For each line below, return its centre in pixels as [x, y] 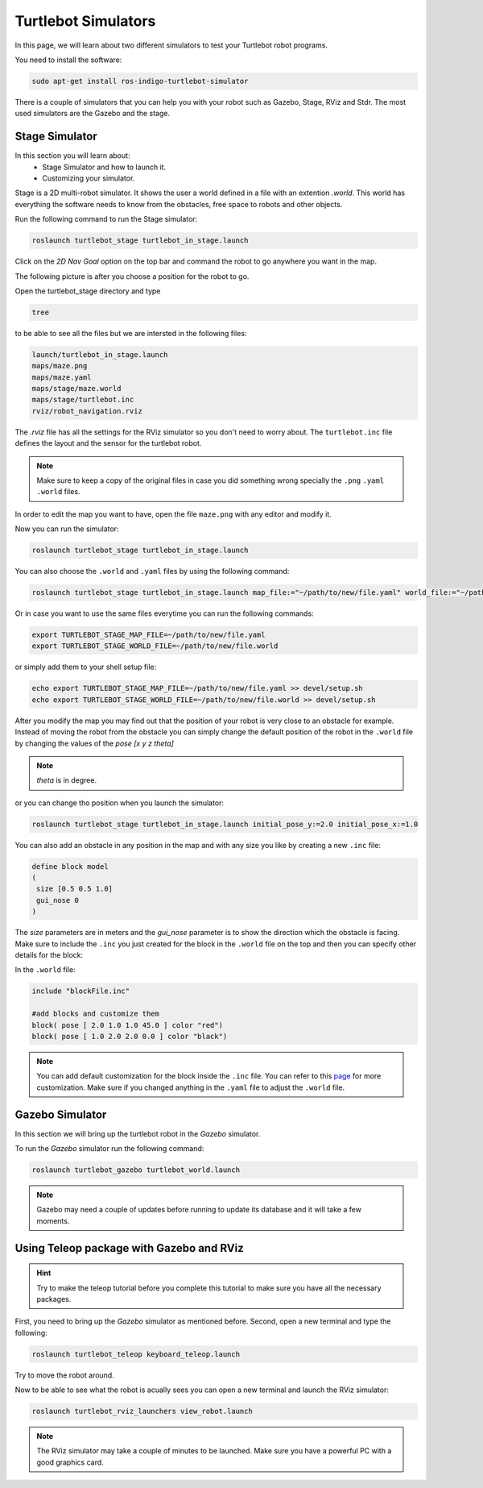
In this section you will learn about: [72, 156]
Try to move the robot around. [64, 1375]
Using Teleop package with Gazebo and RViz [130, 1248]
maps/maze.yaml [62, 377]
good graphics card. [70, 1462]
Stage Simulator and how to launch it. [104, 167]
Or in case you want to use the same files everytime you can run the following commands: [164, 613]
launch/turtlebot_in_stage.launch [100, 354]
